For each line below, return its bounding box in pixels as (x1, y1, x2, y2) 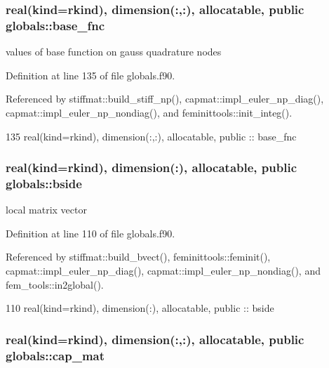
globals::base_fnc (6, 16, 105, 34)
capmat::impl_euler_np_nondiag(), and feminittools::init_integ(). (6, 105, 293, 119)
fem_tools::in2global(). (6, 277, 104, 291)
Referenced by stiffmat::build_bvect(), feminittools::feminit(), (6, 249, 271, 264)
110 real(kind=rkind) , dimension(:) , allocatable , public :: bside (6, 301, 274, 315)
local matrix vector (6, 202, 87, 217)
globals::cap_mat (6, 346, 105, 364)
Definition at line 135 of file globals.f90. (6, 67, 175, 82)
